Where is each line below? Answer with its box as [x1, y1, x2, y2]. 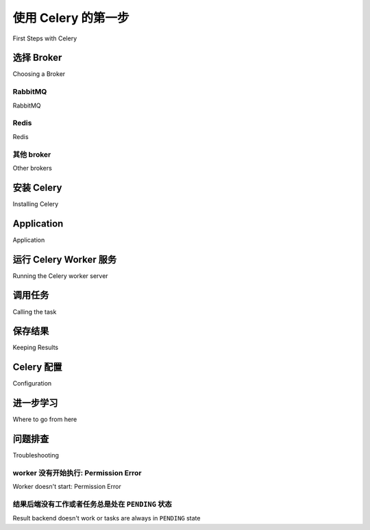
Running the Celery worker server [12, 271, 109, 280]
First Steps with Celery [12, 34, 77, 42]
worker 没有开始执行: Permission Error [12, 468, 142, 477]
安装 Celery [12, 181, 62, 193]
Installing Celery [12, 199, 59, 208]
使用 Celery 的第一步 [12, 10, 129, 25]
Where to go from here [12, 415, 77, 424]
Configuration [12, 379, 52, 388]
